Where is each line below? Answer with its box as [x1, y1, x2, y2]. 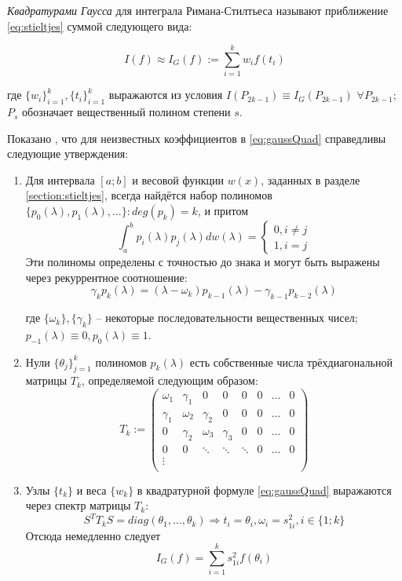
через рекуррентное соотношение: [25, 269, 188, 285]
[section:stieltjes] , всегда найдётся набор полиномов [25, 187, 272, 203]
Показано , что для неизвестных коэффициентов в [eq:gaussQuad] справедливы [7, 130, 386, 146]
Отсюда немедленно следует [25, 527, 161, 543]
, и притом [197, 203, 249, 219]
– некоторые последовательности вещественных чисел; [96, 309, 358, 326]
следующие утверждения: [7, 145, 129, 162]
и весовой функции [132, 171, 224, 188]
